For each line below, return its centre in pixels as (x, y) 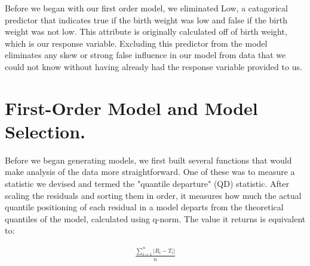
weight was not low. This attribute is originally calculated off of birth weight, (146, 31)
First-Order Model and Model (131, 108)
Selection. (45, 131)
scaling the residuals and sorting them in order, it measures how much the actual (153, 195)
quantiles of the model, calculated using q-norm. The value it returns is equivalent (155, 218)
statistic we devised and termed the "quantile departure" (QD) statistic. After (147, 184)
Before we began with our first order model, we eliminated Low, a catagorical (146, 8)
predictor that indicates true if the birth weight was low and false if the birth (146, 19)
